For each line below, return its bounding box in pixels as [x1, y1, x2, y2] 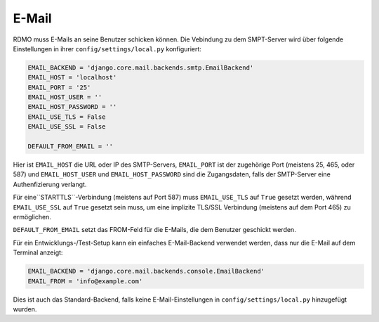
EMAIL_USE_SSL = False [27, 123, 106, 131]
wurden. [13, 304, 37, 313]
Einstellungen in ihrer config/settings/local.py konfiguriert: [13, 44, 201, 53]
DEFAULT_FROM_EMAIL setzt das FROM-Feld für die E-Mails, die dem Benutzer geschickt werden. [13, 226, 296, 234]
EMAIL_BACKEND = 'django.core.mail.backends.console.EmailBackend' [27, 267, 265, 276]
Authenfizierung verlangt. [13, 180, 87, 188]
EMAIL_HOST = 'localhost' [27, 74, 117, 82]
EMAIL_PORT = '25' [27, 83, 91, 91]
